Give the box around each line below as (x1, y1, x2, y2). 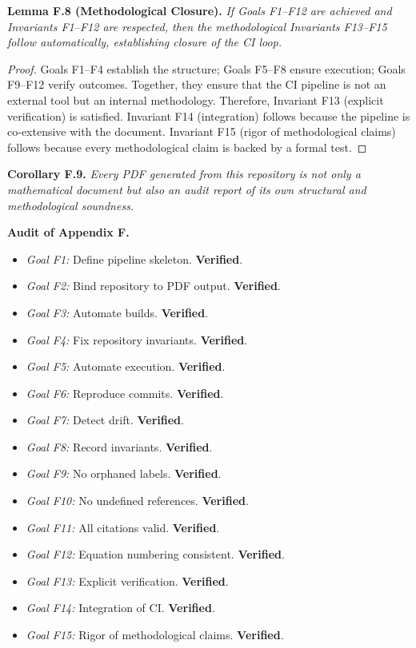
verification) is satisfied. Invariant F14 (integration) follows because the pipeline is (7, 107, 410, 124)
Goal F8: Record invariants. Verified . (26, 438, 213, 455)
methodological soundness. (7, 197, 134, 213)
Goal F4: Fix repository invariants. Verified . (26, 331, 248, 348)
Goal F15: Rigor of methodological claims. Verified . (26, 626, 284, 643)
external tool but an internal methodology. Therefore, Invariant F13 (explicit (7, 91, 384, 108)
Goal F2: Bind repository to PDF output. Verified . (26, 277, 281, 294)
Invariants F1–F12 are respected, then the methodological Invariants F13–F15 (7, 18, 387, 34)
